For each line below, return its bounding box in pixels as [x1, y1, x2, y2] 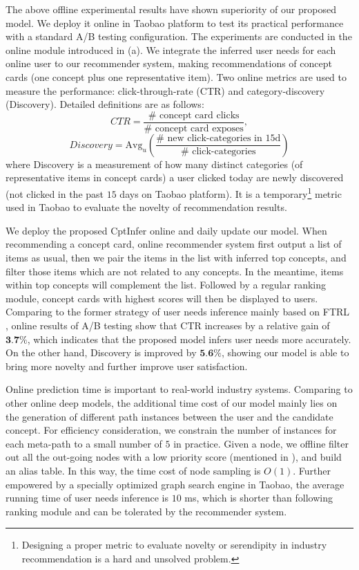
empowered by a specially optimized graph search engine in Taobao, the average [6, 477, 345, 491]
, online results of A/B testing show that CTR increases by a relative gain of [6, 318, 330, 332]
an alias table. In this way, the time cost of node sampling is [6, 463, 261, 477]
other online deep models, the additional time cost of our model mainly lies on [6, 395, 338, 410]
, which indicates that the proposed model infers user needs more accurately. [27, 331, 351, 346]
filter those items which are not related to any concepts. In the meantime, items [6, 264, 344, 278]
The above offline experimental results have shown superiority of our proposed [6, 2, 336, 16]
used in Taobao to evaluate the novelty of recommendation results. [6, 200, 287, 214]
